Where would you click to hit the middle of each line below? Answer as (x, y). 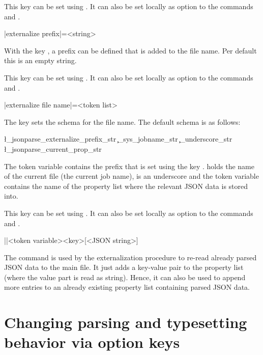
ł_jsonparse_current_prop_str (53, 148)
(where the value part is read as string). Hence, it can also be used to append (125, 277)
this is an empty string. (40, 60)
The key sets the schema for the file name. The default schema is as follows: (122, 121)
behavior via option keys (92, 342)
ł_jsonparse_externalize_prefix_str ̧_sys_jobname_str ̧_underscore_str (118, 139)
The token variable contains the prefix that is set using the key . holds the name (129, 166)
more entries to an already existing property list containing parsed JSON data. (127, 287)
